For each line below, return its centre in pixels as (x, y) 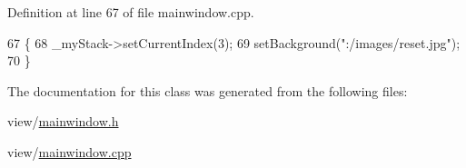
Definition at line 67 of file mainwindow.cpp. (131, 12)
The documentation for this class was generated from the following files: (208, 90)
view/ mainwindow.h (63, 121)
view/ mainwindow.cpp (69, 151)
